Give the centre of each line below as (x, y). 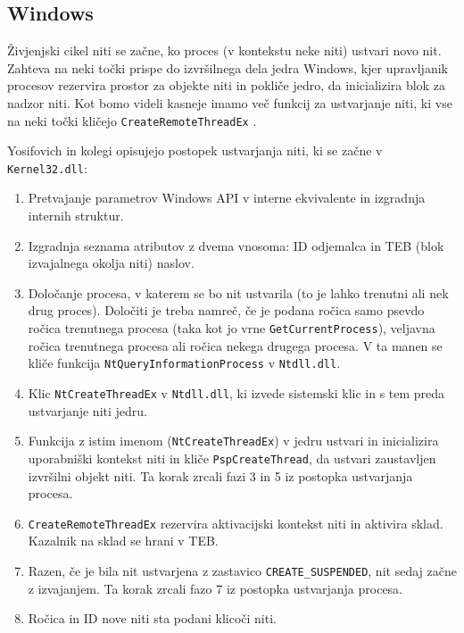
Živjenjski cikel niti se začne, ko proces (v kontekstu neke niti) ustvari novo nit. (224, 50)
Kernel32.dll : (47, 167)
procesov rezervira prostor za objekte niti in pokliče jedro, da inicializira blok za (226, 85)
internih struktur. (76, 216)
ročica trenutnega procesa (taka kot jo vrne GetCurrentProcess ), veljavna (232, 328)
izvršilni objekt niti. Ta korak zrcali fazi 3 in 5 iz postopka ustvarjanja (220, 475)
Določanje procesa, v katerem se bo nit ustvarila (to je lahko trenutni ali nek (238, 292)
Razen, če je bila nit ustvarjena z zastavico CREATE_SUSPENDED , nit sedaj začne (242, 570)
